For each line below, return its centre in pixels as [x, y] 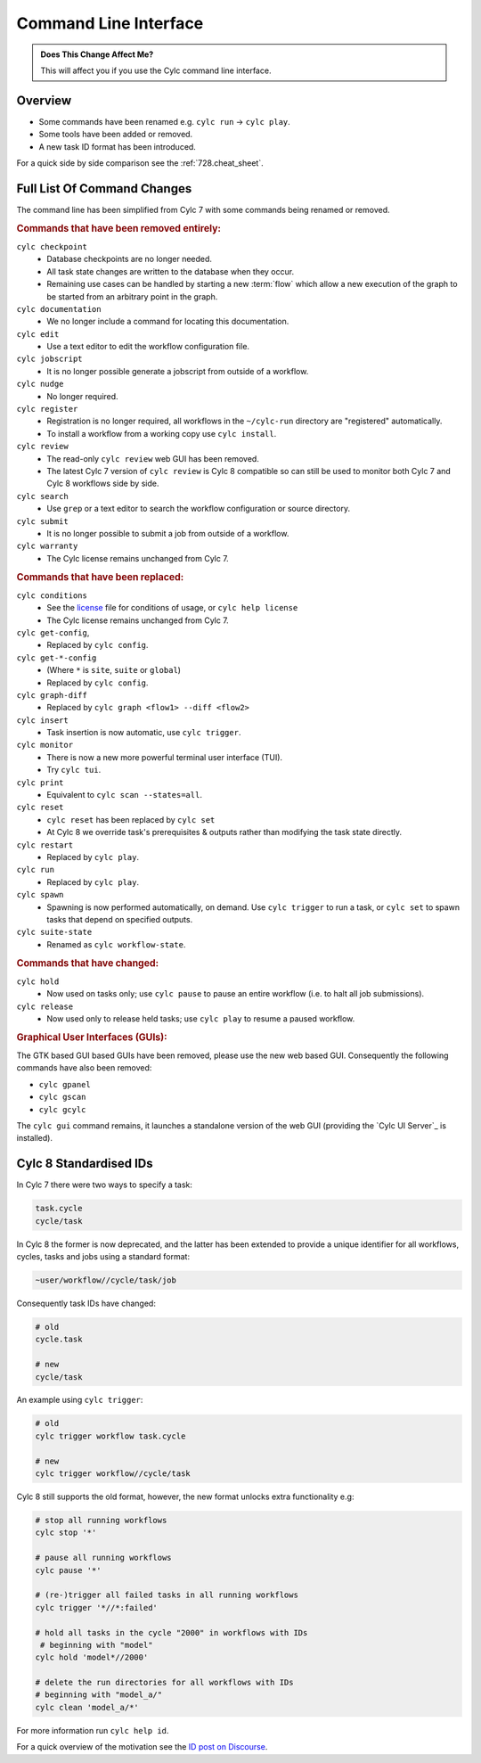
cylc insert [42, 720]
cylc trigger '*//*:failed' [96, 1607]
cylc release [45, 1006]
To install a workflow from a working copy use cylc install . [162, 433]
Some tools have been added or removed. [116, 135]
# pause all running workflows [104, 1558]
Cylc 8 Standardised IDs [85, 1164]
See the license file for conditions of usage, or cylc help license [172, 608]
